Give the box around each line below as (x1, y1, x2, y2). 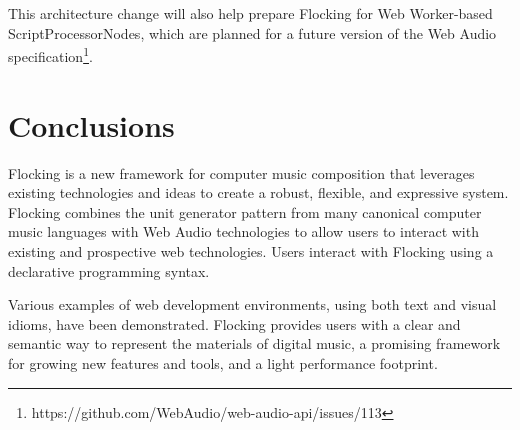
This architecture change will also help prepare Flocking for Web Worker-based (8, 3, 493, 23)
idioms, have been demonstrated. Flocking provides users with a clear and (8, 313, 461, 334)
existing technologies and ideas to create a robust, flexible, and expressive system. (8, 182, 509, 203)
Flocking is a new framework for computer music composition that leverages (8, 162, 475, 183)
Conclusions (8, 104, 175, 145)
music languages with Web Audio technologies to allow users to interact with (8, 221, 479, 242)
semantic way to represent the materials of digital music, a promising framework (8, 333, 501, 354)
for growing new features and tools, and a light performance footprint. (8, 352, 438, 373)
